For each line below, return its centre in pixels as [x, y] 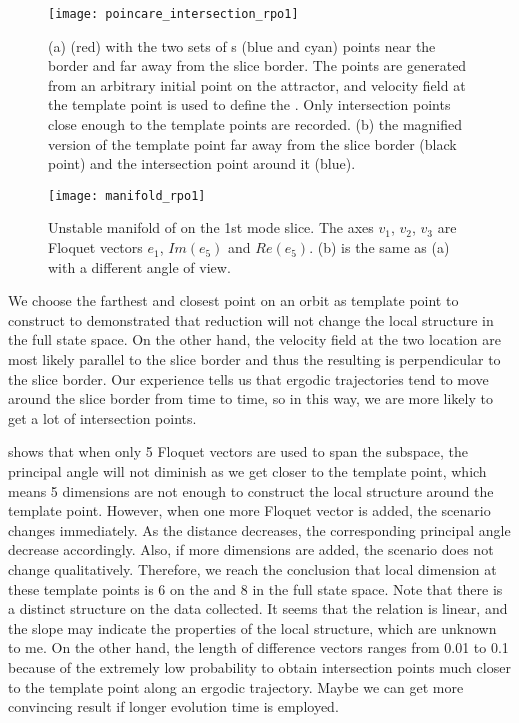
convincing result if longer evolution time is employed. [173, 706]
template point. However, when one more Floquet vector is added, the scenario [249, 510]
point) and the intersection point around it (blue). [202, 163]
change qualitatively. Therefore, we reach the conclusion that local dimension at [252, 568]
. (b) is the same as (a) [379, 247]
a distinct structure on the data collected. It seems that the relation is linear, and [258, 608]
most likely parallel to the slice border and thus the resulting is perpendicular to [254, 359]
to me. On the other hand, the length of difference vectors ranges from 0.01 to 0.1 [258, 647]
